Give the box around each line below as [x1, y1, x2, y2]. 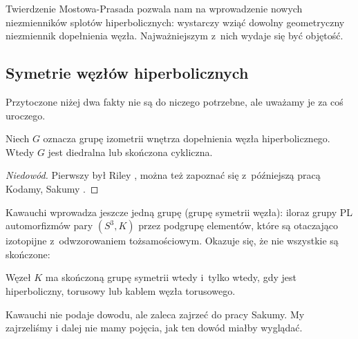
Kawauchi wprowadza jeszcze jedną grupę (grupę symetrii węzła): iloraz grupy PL [6, 204, 353, 219]
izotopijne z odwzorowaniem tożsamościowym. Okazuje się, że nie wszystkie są [6, 233, 339, 248]
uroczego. [6, 108, 46, 122]
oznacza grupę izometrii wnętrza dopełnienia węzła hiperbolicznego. [43, 131, 330, 146]
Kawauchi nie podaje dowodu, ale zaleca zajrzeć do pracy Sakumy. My [6, 307, 305, 321]
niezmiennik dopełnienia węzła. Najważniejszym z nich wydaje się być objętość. [6, 28, 343, 43]
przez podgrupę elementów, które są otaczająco [138, 218, 339, 233]
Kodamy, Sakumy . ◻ [6, 181, 99, 195]
